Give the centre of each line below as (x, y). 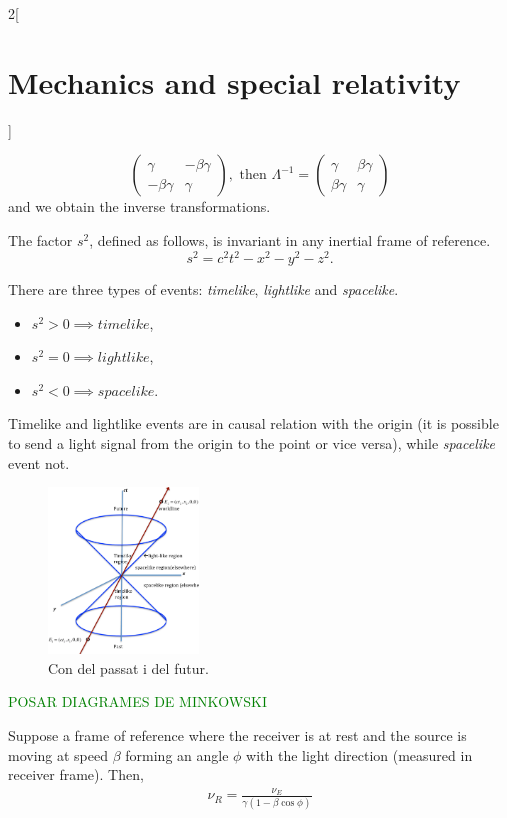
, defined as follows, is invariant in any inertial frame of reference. (290, 239)
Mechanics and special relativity (234, 81)
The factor (40, 239)
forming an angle (177, 754)
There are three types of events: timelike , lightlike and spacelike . (203, 289)
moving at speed (58, 754)
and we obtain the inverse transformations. (139, 206)
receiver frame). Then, (76, 774)
